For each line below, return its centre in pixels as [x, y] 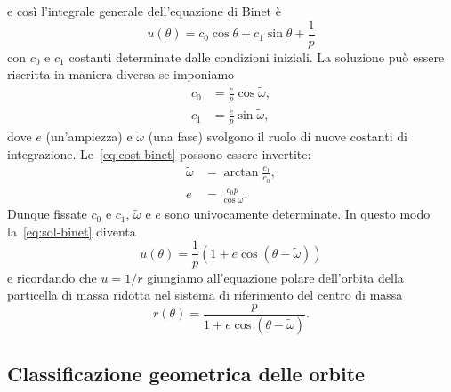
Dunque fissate [47, 214]
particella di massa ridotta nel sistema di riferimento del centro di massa [205, 295]
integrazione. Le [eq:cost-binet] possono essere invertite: [159, 153]
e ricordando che [52, 277]
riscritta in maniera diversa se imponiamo [121, 74]
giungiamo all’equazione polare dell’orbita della [275, 277]
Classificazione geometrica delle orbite [186, 373]
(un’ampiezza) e [89, 136]
